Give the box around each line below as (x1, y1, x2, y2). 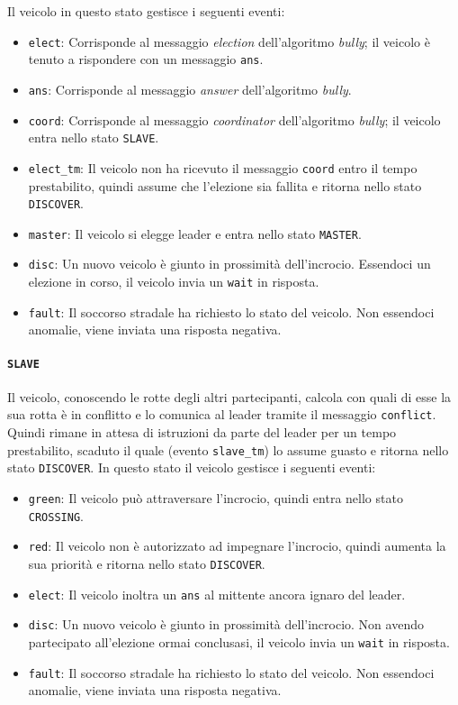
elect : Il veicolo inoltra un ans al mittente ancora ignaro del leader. (28, 584, 406, 603)
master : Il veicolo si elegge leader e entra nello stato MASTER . (28, 224, 362, 243)
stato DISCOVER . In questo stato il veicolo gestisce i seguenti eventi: (7, 458, 376, 477)
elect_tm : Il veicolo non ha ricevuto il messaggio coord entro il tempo (28, 158, 418, 177)
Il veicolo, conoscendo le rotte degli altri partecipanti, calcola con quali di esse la (7, 387, 452, 406)
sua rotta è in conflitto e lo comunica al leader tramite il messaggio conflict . (7, 405, 436, 424)
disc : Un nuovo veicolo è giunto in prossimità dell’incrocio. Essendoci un (28, 254, 431, 273)
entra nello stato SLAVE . (28, 128, 159, 147)
